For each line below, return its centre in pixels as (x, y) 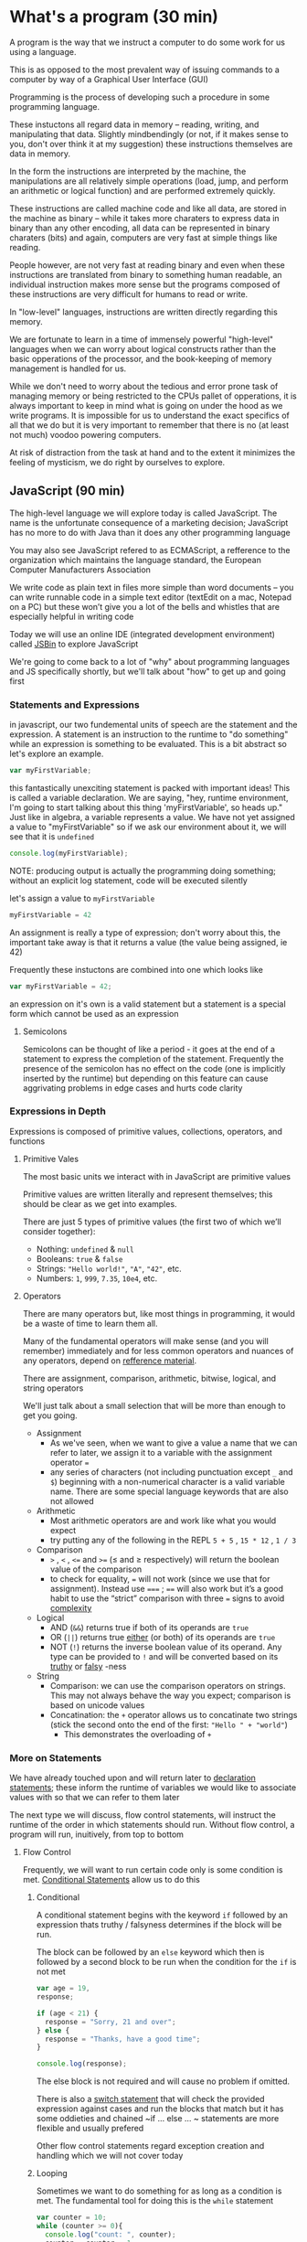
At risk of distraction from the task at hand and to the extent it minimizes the (152, 452)
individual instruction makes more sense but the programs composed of (145, 284)
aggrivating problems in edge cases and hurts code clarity (132, 1088)
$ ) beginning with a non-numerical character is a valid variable (167, 1481)
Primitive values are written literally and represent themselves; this (148, 1194)
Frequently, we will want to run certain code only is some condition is (153, 1870)
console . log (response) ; (82, 2064)
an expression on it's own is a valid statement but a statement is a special (148, 1004)
